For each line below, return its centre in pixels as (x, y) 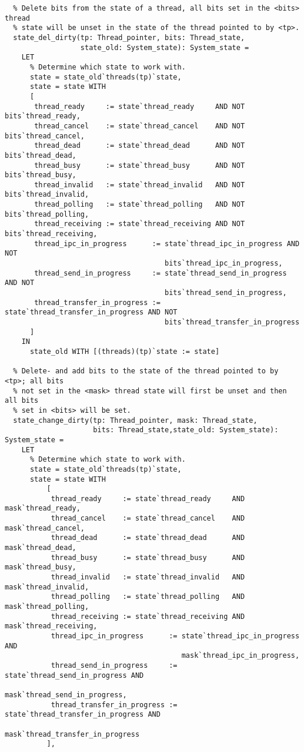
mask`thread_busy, (41, 567)
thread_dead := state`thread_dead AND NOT (140, 146)
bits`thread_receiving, (51, 234)
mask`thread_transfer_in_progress (72, 734)
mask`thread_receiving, (51, 626)
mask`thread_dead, (41, 548)
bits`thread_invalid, (47, 195)
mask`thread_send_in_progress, (66, 695)
